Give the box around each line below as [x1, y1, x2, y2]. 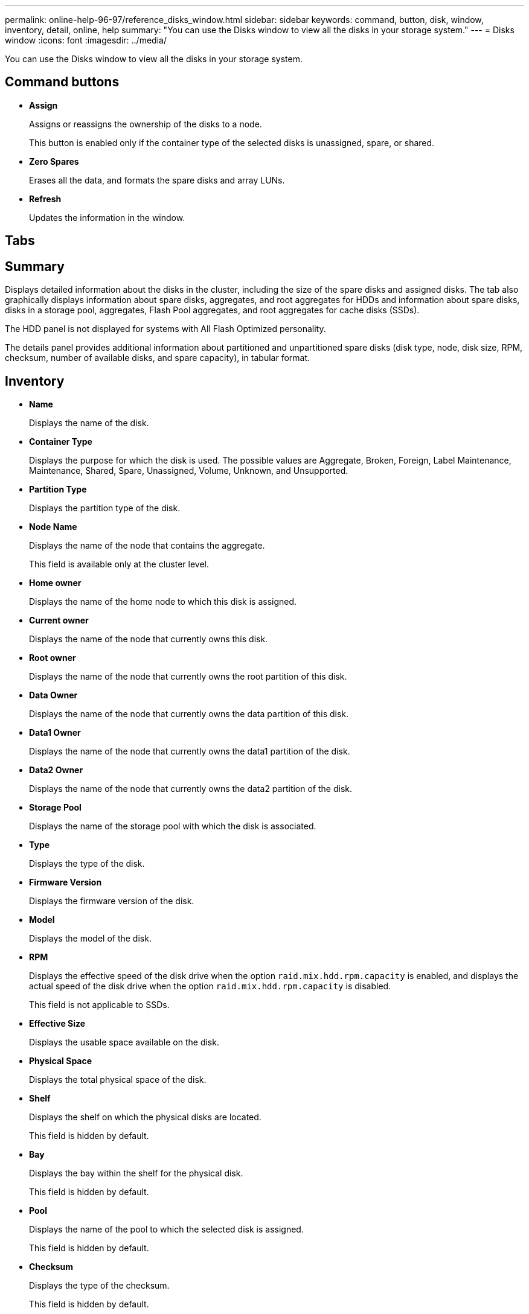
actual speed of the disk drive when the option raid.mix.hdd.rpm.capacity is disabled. [29, 980, 391, 991]
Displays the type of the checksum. [29, 1280, 170, 1290]
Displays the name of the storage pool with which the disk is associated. [29, 820, 316, 831]
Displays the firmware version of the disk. [29, 895, 194, 906]
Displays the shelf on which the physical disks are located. [29, 1111, 261, 1122]
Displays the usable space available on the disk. [29, 1036, 219, 1047]
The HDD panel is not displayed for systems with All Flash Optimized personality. [5, 324, 326, 334]
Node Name [29, 521, 77, 532]
